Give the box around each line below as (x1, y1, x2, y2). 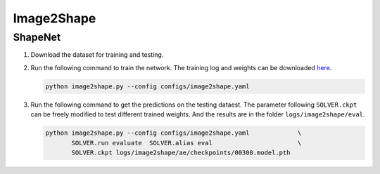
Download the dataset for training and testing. (30, 51, 164, 59)
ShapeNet (13, 31, 61, 43)
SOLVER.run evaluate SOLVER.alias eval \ (71, 139, 302, 147)
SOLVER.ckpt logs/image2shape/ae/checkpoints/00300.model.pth (71, 148, 291, 156)
